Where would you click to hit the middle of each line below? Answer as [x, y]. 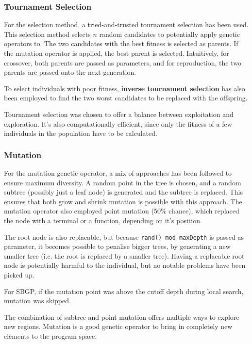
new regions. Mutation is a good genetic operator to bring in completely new [118, 326]
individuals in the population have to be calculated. [81, 133]
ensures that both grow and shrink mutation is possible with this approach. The [123, 201]
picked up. [19, 274]
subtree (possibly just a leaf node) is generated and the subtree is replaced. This [123, 192]
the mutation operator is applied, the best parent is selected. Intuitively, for [117, 53]
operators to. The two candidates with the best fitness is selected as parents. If [121, 43]
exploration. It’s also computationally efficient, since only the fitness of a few [118, 123]
